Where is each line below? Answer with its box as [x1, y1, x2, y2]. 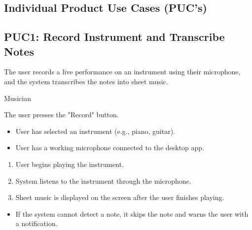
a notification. [15, 218, 58, 229]
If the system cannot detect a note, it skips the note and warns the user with [15, 208, 249, 219]
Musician [4, 93, 31, 103]
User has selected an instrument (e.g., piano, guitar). [15, 126, 175, 136]
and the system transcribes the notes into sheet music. [4, 76, 168, 86]
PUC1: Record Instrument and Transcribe [4, 29, 225, 44]
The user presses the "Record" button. [4, 109, 119, 120]
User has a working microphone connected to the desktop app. [15, 142, 205, 153]
